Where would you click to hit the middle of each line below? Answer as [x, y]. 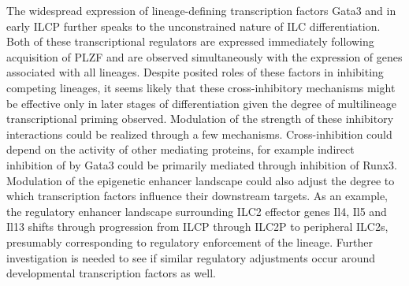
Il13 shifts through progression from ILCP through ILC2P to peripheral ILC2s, [197, 227]
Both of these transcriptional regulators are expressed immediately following [190, 41]
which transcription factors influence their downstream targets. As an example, [197, 196]
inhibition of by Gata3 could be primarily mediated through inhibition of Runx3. [202, 164]
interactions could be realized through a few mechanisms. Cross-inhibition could [199, 134]
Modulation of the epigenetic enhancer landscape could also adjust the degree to [201, 180]
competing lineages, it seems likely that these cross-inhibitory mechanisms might [201, 87]
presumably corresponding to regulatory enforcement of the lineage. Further [190, 241]
